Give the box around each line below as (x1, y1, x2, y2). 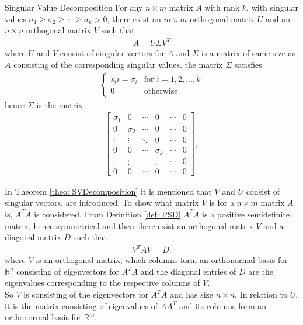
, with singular (246, 1, 298, 13)
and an (266, 12, 291, 25)
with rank (204, 1, 240, 13)
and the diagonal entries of (140, 265, 236, 277)
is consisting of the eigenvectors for (23, 288, 149, 300)
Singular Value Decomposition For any (5, 1, 143, 13)
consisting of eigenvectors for (16, 265, 119, 277)
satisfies (234, 58, 262, 70)
